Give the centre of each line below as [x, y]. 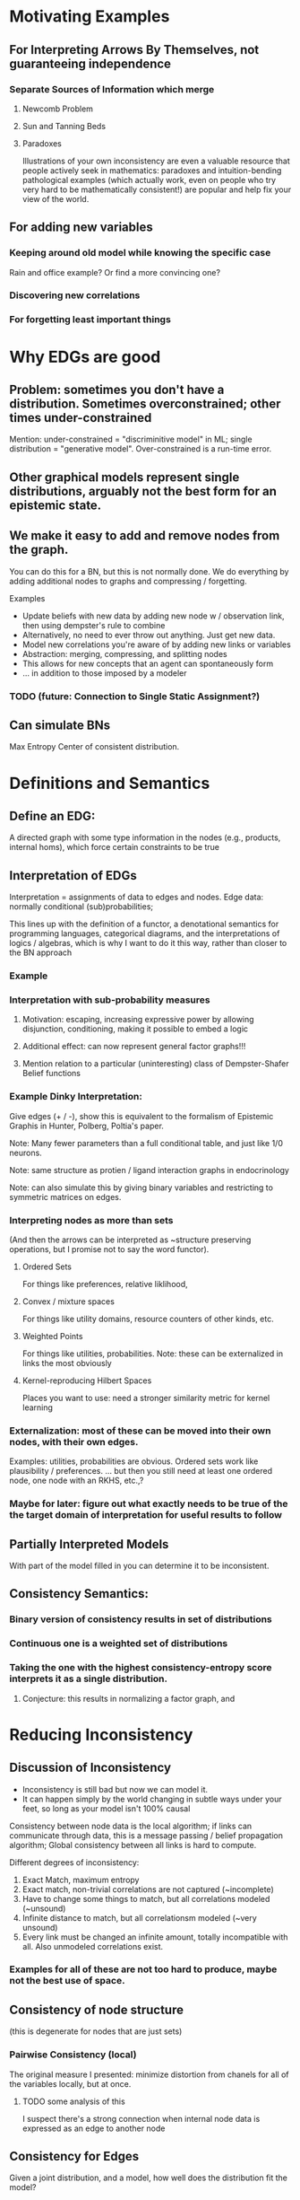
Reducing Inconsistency [101, 1735]
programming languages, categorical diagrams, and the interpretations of [145, 933]
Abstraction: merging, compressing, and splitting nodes [124, 653]
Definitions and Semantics [110, 783]
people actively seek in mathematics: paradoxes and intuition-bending [152, 170]
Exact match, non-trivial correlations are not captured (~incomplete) [148, 1889]
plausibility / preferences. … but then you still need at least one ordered [141, 1471]
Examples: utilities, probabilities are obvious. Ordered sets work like [134, 1461]
